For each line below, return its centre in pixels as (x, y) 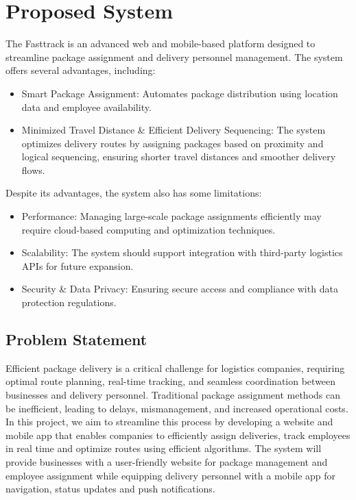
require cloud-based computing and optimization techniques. (149, 229)
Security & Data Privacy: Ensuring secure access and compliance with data (180, 289)
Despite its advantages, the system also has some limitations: (134, 193)
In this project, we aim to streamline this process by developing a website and (169, 422)
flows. (33, 170)
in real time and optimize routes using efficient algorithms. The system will (164, 448)
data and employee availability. (86, 107)
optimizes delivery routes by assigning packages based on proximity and (173, 143)
